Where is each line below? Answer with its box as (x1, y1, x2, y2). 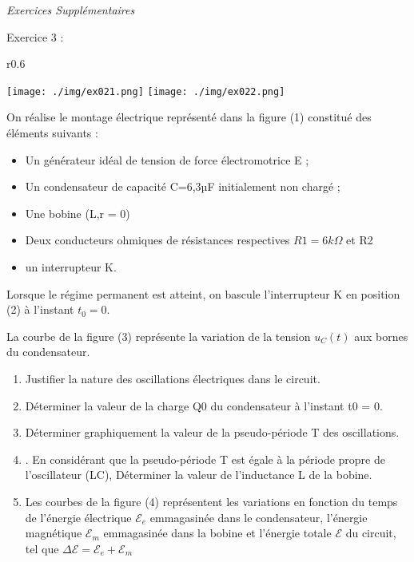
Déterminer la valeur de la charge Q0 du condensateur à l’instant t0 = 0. (25, 397, 383, 414)
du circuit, (345, 524, 396, 541)
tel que (25, 540, 59, 556)
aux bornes (354, 327, 408, 344)
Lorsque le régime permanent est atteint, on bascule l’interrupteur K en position (6, 285, 400, 302)
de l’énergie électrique (25, 509, 132, 525)
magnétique (25, 524, 82, 541)
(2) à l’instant (6, 301, 74, 318)
